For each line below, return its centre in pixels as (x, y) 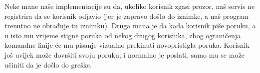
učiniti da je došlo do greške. (48, 64)
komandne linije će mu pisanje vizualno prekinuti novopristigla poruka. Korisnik (127, 45)
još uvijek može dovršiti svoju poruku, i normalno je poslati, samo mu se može (125, 54)
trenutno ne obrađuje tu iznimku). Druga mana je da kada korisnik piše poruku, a (130, 26)
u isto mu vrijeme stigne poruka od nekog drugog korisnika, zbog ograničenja (123, 35)
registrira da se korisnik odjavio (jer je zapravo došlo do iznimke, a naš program (127, 16)
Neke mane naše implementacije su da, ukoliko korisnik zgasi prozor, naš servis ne (130, 6)
